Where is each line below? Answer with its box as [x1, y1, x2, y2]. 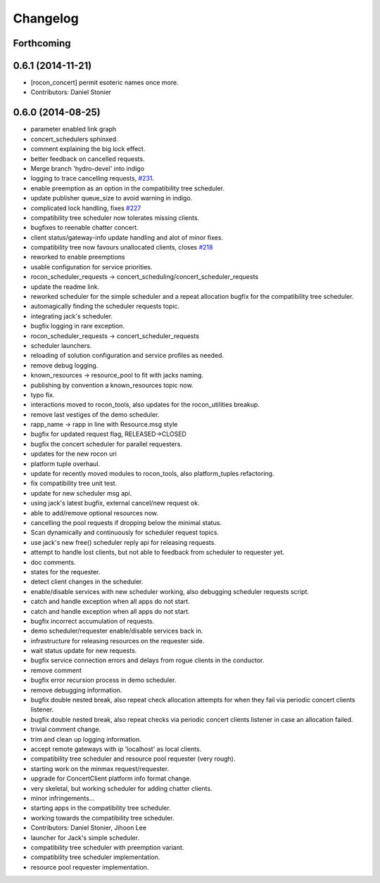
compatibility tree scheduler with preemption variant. [30, 843, 184, 851]
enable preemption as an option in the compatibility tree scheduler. [30, 183, 225, 193]
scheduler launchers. [30, 341, 92, 349]
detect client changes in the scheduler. [30, 577, 144, 586]
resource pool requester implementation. [30, 863, 149, 871]
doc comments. [30, 557, 77, 566]
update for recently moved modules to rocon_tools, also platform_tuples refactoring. [30, 470, 274, 478]
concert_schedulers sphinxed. [30, 134, 119, 143]
